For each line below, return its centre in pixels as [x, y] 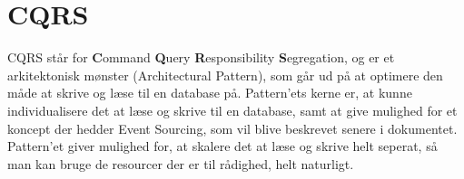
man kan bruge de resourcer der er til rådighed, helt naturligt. [181, 163]
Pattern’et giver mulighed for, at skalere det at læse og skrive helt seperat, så [222, 146]
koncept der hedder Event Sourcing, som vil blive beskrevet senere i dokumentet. [232, 128]
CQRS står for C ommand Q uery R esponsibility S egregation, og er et [201, 57]
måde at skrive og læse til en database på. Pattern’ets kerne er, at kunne [210, 93]
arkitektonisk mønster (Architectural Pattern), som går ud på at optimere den [225, 75]
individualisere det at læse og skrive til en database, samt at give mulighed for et [232, 110]
